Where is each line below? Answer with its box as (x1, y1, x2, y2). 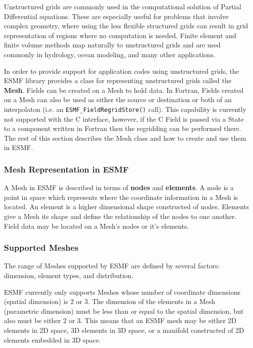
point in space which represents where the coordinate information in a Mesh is (4, 192, 238, 202)
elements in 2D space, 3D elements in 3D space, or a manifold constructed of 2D (4, 325, 244, 335)
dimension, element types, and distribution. (4, 270, 134, 280)
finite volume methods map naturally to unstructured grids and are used (4, 40, 221, 50)
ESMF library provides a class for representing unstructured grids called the (4, 75, 232, 86)
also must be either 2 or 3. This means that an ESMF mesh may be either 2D (4, 315, 237, 326)
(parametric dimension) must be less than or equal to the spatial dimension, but (4, 305, 244, 316)
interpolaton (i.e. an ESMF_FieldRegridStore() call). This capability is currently (4, 104, 247, 114)
